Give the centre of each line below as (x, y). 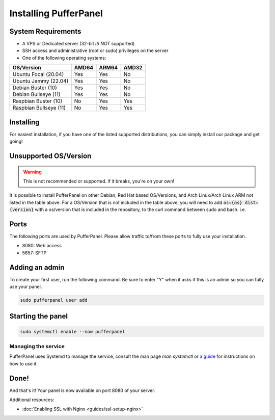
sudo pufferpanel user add (54, 300)
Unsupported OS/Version (50, 156)
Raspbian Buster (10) (37, 101)
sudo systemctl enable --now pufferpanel (73, 332)
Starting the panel (39, 316)
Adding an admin (37, 267)
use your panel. (26, 287)
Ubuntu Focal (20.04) (38, 74)
